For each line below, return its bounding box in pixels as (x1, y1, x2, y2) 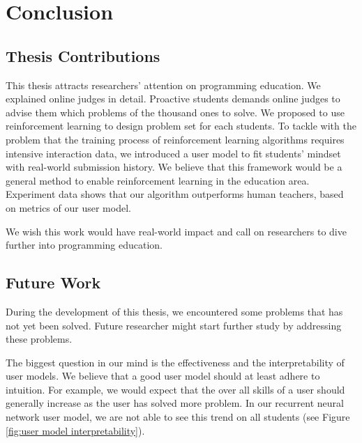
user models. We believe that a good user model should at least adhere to (6, 368, 320, 383)
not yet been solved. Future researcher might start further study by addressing (6, 318, 342, 332)
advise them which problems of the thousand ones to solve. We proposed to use (6, 104, 345, 119)
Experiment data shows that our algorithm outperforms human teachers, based (6, 187, 344, 201)
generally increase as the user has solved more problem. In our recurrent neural (6, 396, 344, 410)
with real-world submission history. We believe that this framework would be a (6, 160, 342, 174)
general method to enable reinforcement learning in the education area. (6, 173, 310, 187)
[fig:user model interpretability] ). (6, 423, 145, 437)
